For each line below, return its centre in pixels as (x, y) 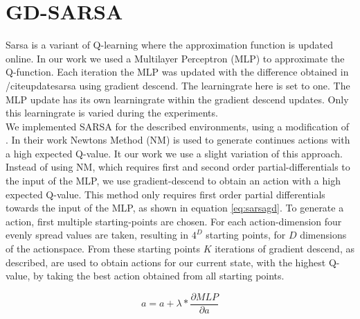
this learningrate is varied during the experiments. (112, 113)
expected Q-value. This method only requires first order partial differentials (165, 194)
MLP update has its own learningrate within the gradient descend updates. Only (177, 99)
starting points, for (246, 235)
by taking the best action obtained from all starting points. (159, 276)
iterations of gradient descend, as (285, 249)
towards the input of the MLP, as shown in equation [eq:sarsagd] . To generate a (175, 208)
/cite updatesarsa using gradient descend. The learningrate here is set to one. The (178, 85)
